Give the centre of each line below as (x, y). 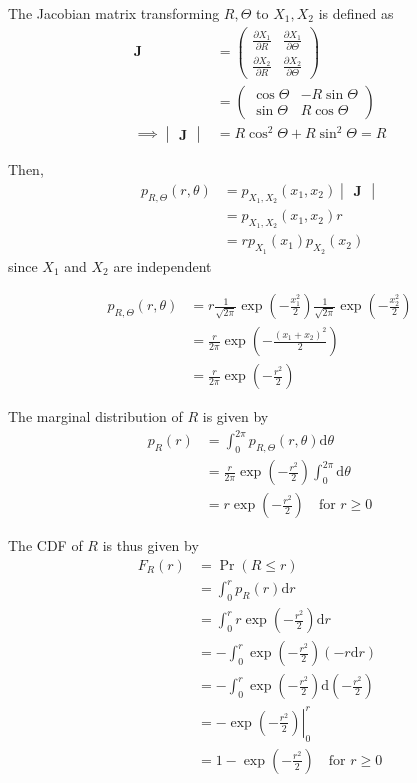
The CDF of (45, 545)
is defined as (356, 13)
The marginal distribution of (95, 416)
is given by (235, 416)
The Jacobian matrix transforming (114, 13)
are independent (162, 265)
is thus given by (150, 545)
